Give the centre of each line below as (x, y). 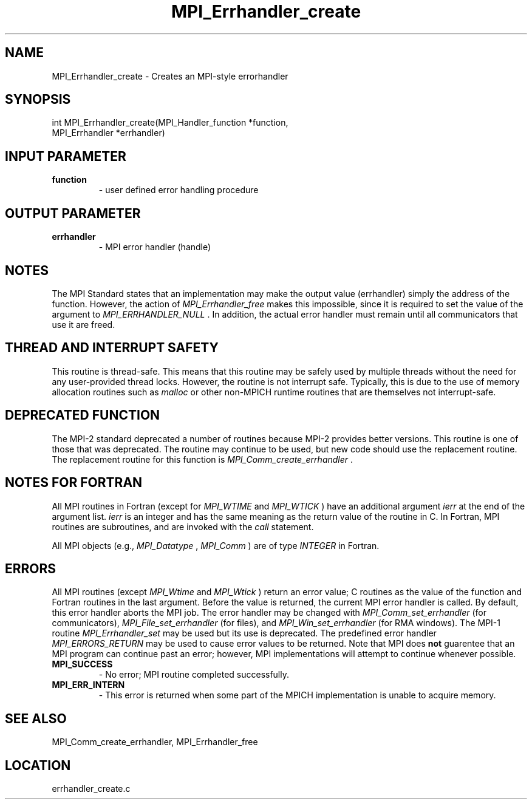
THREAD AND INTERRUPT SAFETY (112, 348)
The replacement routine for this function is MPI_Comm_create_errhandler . (203, 459)
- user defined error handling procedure (179, 190)
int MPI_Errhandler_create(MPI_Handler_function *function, (170, 123)
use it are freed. (84, 324)
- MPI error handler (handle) (155, 247)
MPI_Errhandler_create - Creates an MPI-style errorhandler (170, 76)
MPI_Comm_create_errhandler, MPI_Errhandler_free (155, 742)
